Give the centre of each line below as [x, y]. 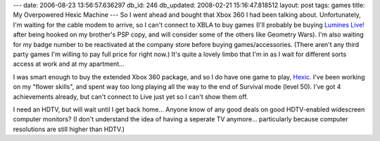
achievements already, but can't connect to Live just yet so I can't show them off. [131, 96]
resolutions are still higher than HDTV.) [69, 129]
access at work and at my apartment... [69, 64]
